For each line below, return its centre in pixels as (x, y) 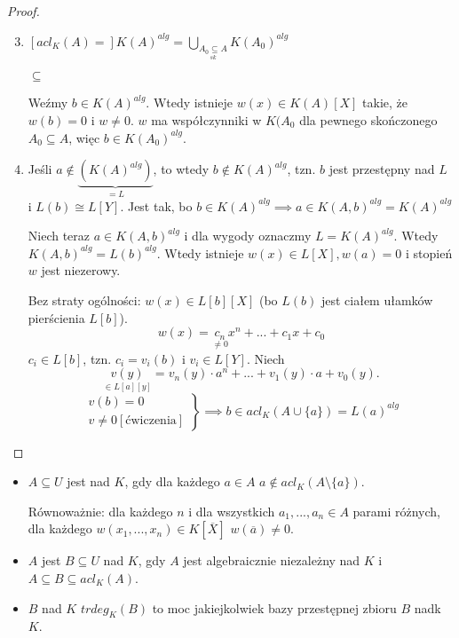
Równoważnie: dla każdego (100, 511)
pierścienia (56, 317)
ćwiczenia (151, 421)
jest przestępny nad (382, 169)
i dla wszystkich (232, 511)
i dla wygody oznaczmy (248, 236)
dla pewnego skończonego (368, 119)
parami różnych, (397, 511)
